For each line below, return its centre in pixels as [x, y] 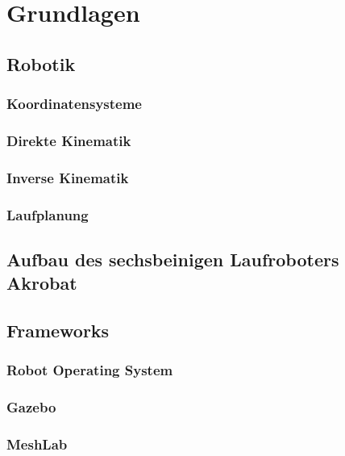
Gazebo [31, 407]
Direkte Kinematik [69, 140]
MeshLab [37, 444]
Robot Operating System [90, 370]
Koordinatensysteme [74, 104]
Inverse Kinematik [68, 177]
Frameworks [58, 330]
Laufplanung [48, 214]
